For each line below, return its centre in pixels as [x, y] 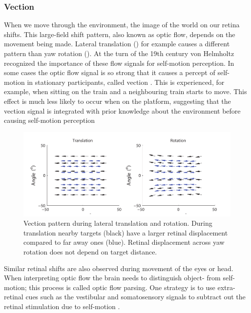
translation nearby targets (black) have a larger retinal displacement [126, 232]
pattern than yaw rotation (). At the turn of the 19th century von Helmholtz [119, 53]
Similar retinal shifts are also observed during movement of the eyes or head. [119, 268]
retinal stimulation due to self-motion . [62, 306]
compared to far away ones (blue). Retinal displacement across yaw [124, 242]
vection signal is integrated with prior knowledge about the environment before [122, 110]
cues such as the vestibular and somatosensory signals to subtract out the [136, 297]
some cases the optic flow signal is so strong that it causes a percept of [110, 72]
